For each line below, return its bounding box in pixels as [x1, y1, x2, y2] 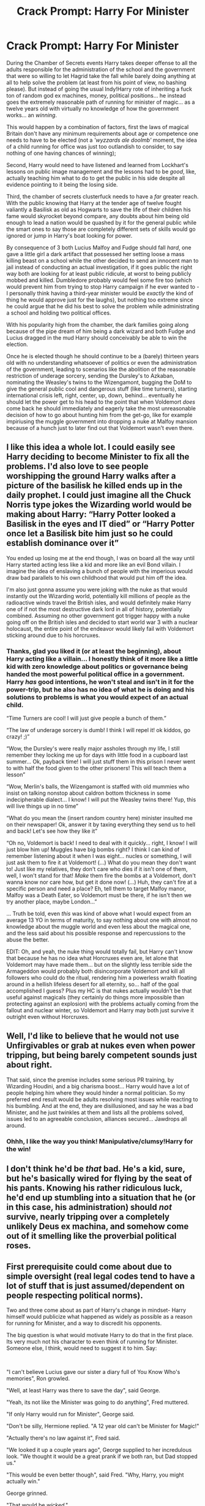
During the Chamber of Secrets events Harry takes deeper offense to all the [6, 59, 198, 66]
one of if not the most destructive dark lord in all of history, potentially [6, 605, 182, 612]
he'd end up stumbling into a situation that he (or [6, 1193, 196, 1203]
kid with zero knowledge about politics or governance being [6, 662, 188, 671]
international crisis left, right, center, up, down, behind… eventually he [6, 391, 182, 399]
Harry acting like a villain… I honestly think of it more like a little [6, 654, 198, 663]
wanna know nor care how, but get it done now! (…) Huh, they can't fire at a [6, 878, 197, 886]
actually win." [6, 1477, 40, 1485]
